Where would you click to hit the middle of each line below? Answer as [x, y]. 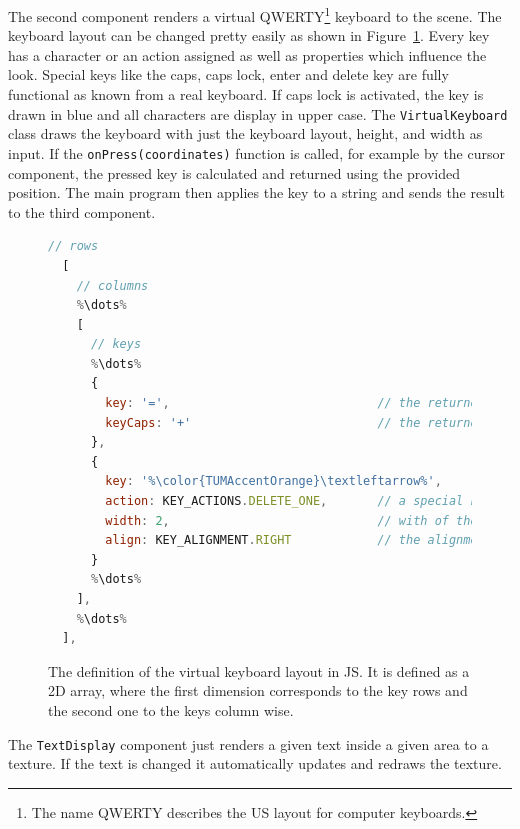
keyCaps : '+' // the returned [295, 422]
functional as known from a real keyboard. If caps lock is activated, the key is [246, 94]
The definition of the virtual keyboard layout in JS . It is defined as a [259, 670]
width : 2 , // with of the [291, 520]
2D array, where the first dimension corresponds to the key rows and [258, 690]
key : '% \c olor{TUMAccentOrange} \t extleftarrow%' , [273, 481]
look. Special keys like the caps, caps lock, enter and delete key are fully [228, 74]
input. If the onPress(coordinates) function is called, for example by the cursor [256, 152]
